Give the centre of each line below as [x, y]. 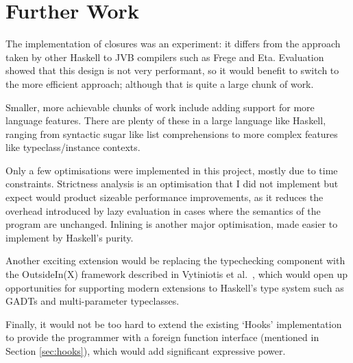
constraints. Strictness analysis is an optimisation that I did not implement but [172, 184]
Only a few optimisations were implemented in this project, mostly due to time [172, 170]
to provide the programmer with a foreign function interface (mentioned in [162, 337]
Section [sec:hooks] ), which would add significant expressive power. [146, 351]
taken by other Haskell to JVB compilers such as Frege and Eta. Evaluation [165, 57]
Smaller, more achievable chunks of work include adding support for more [160, 107]
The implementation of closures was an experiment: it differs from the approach [173, 44]
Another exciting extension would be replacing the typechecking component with [175, 260]
